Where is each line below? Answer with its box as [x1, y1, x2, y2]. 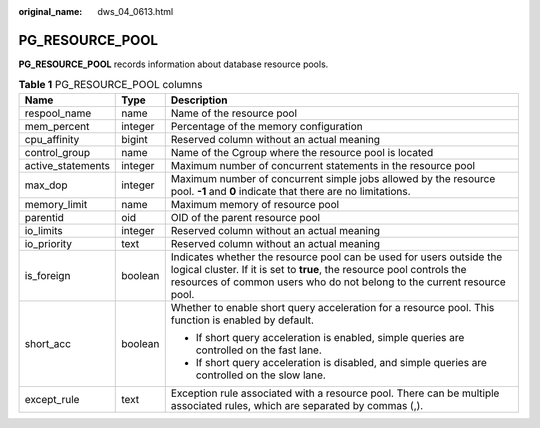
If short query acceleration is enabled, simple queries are [195, 330, 465, 344]
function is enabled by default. [170, 313, 315, 327]
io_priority [24, 236, 73, 250]
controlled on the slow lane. [195, 368, 327, 382]
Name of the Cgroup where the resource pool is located [170, 145, 434, 159]
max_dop [24, 178, 68, 192]
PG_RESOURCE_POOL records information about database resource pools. [18, 58, 329, 70]
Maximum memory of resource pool [170, 197, 340, 211]
